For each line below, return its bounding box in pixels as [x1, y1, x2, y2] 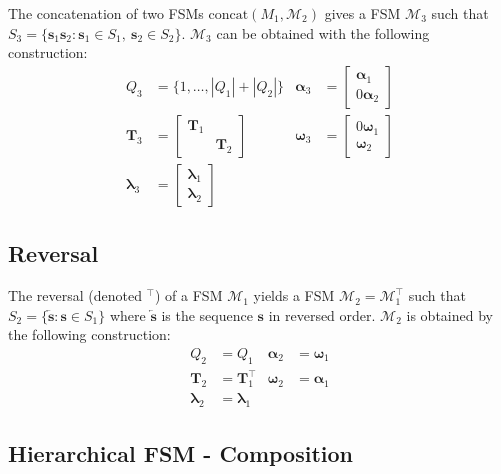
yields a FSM [253, 285, 335, 306]
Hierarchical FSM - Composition [8, 438, 354, 469]
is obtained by [406, 304, 493, 325]
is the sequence [161, 304, 253, 325]
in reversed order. [268, 304, 376, 325]
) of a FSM [155, 285, 223, 306]
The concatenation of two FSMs [8, 3, 204, 23]
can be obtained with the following [216, 22, 430, 43]
